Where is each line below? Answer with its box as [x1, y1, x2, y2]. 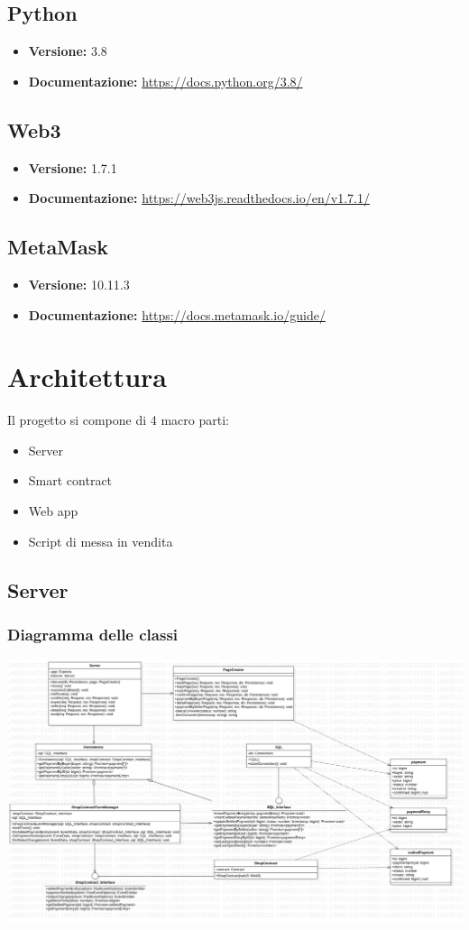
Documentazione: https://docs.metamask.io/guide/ [28, 305, 326, 324]
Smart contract [28, 471, 113, 490]
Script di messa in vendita [28, 531, 173, 550]
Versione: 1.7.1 [28, 158, 117, 177]
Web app [28, 502, 78, 520]
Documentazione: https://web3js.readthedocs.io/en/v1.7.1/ [28, 189, 370, 207]
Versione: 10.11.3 [28, 274, 130, 293]
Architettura [7, 358, 167, 395]
